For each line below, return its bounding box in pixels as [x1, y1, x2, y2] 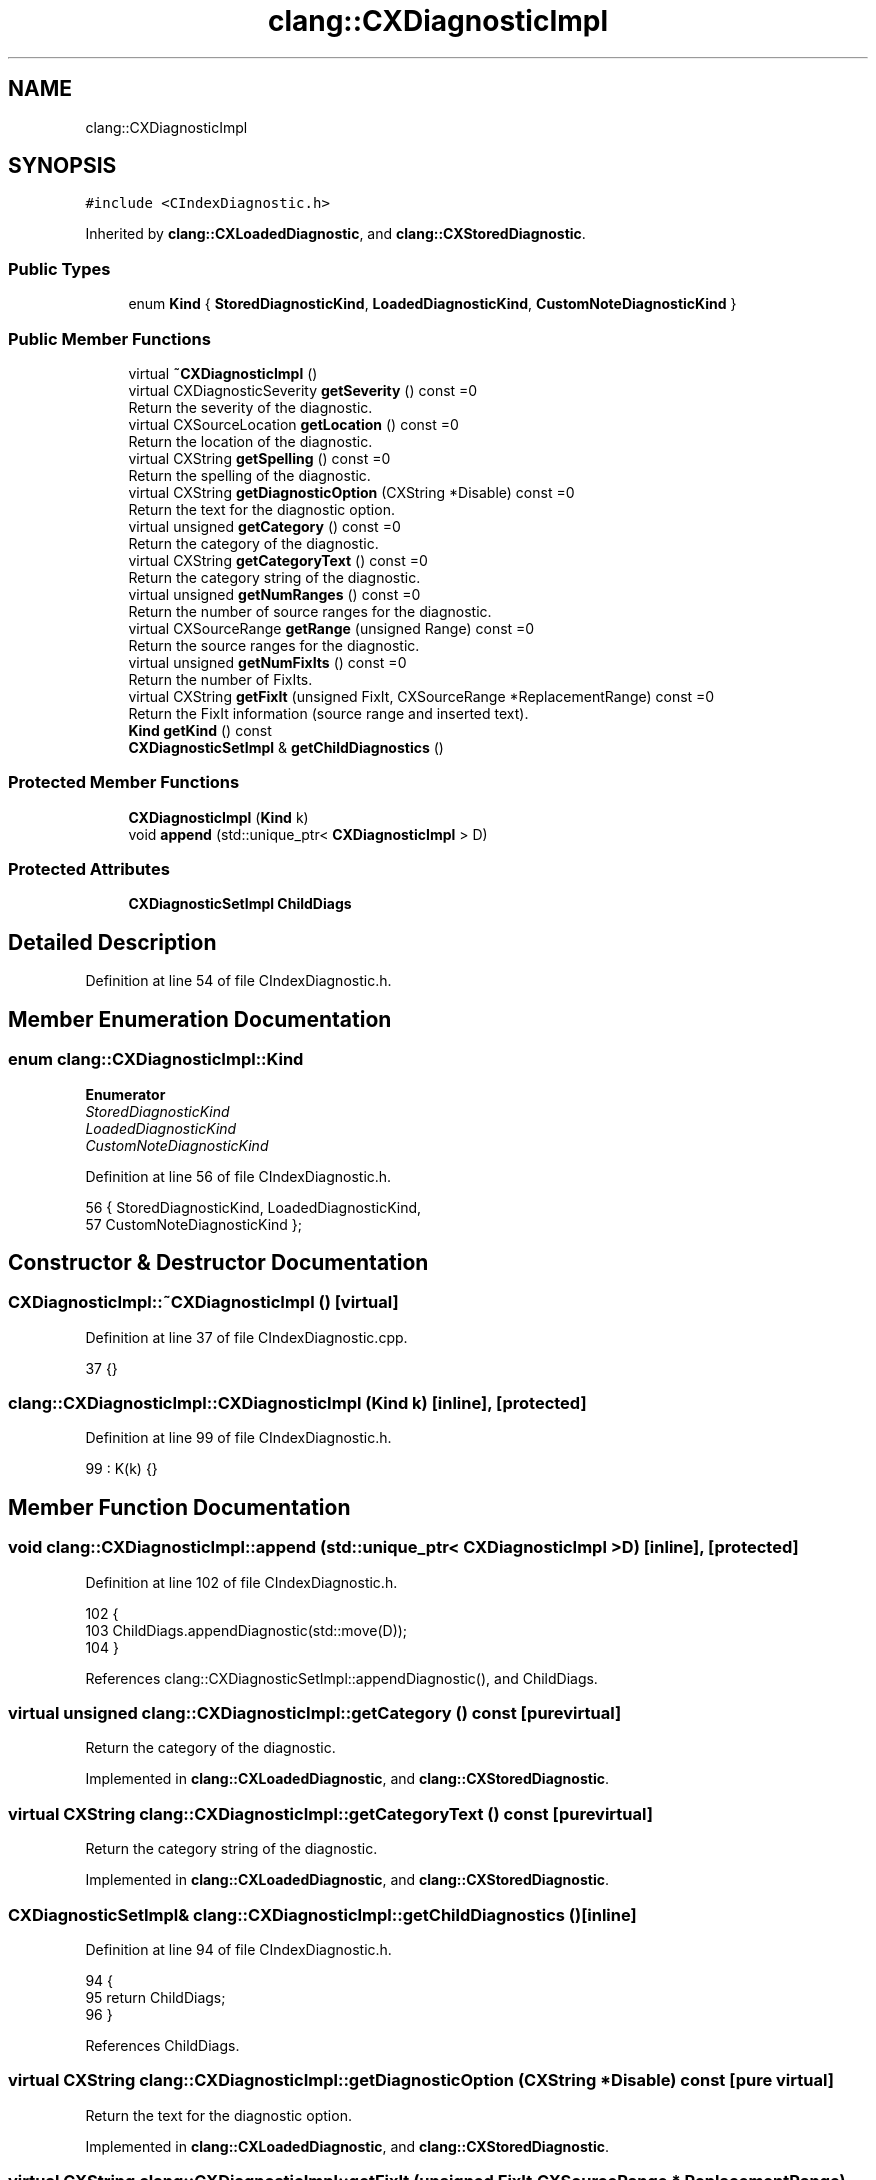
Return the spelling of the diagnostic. [128, 466, 371, 484]
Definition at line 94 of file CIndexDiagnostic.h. [85, 1940, 392, 1958]
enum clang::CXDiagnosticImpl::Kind [8, 1049, 304, 1070]
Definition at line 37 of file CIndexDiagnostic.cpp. [85, 1328, 408, 1346]
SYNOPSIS [8, 153, 117, 179]
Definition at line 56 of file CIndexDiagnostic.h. [85, 1167, 392, 1185]
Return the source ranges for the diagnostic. [128, 636, 420, 654]
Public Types [8, 258, 111, 279]
